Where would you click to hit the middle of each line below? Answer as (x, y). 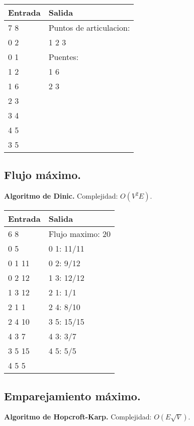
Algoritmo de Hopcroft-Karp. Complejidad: (78, 417)
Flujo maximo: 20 (80, 234)
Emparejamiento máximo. (72, 395)
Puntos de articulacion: (89, 27)
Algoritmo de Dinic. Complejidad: (61, 196)
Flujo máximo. (43, 175)
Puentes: (64, 57)
